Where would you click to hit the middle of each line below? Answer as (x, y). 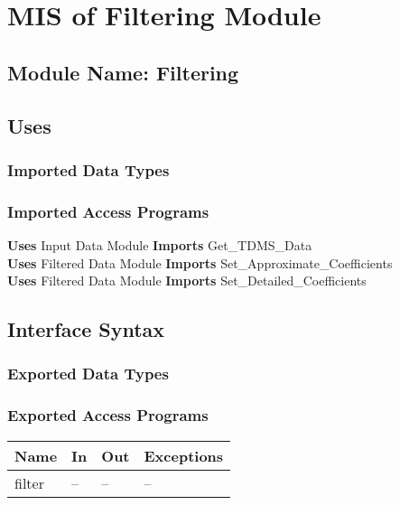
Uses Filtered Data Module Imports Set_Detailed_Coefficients (187, 281)
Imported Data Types (88, 169)
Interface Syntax (86, 329)
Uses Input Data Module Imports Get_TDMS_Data (160, 245)
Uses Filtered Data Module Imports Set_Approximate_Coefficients (200, 262)
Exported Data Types (88, 374)
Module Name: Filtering (123, 72)
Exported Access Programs (108, 415)
